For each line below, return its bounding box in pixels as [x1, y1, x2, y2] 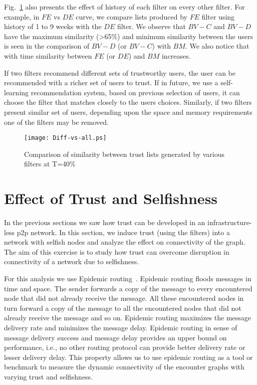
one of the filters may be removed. [4, 116, 109, 127]
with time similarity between [4, 50, 92, 61]
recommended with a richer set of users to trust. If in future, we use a [4, 77, 218, 88]
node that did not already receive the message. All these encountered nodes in [4, 293, 244, 303]
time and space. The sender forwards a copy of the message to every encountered [4, 283, 252, 293]
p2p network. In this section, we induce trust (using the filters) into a [17, 227, 230, 237]
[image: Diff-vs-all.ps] [24, 134, 107, 142]
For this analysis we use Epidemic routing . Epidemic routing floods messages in [4, 273, 251, 284]
